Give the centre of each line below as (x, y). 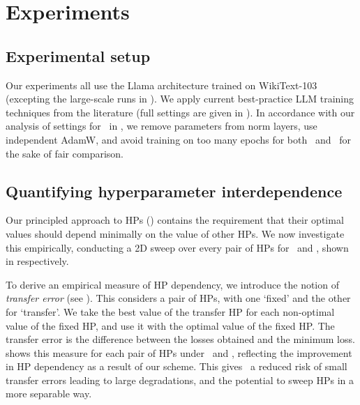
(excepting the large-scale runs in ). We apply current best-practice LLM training (180, 99)
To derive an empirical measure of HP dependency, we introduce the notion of (172, 284)
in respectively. (37, 261)
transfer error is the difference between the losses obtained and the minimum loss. (180, 339)
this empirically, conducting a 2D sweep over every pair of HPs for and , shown (177, 247)
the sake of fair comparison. (65, 153)
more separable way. (49, 393)
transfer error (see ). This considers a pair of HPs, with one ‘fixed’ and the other (178, 298)
